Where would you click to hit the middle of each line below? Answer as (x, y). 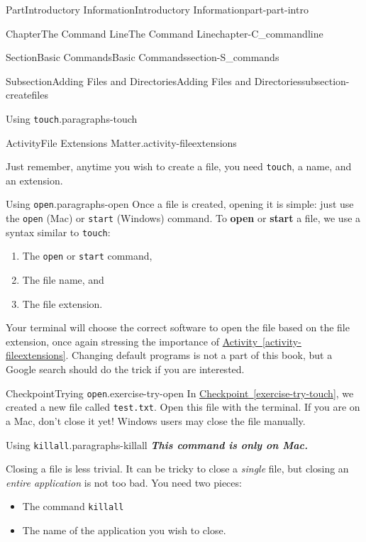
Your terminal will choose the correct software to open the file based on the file (178, 327)
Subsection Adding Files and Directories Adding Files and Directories (154, 81)
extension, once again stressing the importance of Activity (132, 341)
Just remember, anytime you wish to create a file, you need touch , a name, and (179, 166)
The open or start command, (87, 256)
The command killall (73, 506)
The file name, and (63, 280)
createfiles (27, 95)
